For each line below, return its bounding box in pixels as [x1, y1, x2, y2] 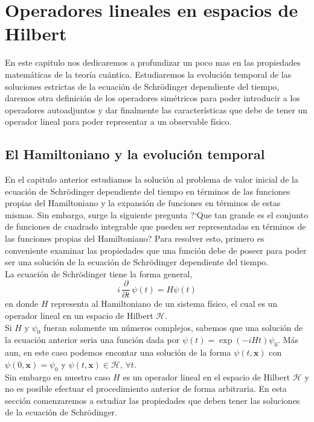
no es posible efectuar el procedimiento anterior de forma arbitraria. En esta [5, 382, 287, 395]
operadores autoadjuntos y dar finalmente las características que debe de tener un [5, 103, 308, 116]
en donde [5, 297, 39, 310]
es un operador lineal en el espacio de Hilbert [123, 370, 290, 383]
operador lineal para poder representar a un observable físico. [5, 115, 232, 128]
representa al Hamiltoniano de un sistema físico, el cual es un [51, 297, 278, 310]
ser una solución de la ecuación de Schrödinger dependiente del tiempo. [5, 256, 269, 268]
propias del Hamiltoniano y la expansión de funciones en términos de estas [5, 197, 281, 209]
